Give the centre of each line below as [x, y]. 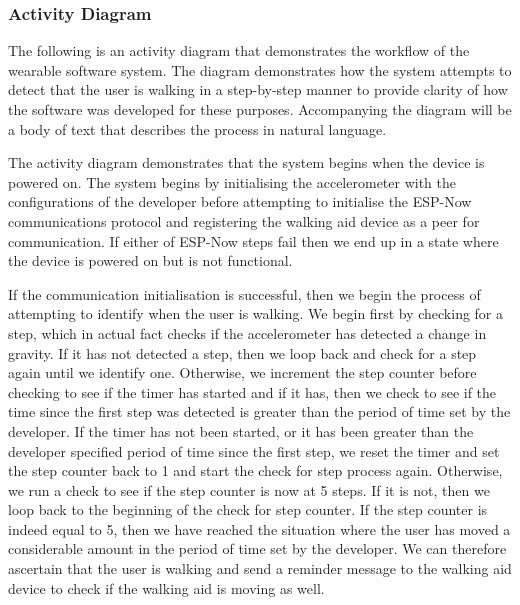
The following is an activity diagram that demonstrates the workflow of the [239, 50]
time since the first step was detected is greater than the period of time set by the [259, 411]
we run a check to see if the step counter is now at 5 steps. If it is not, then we [249, 489]
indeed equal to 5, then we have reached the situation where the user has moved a [259, 528]
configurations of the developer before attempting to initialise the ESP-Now [240, 201]
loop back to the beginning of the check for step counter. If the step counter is [248, 509]
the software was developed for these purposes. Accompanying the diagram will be [260, 109]
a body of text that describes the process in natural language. [197, 128]
